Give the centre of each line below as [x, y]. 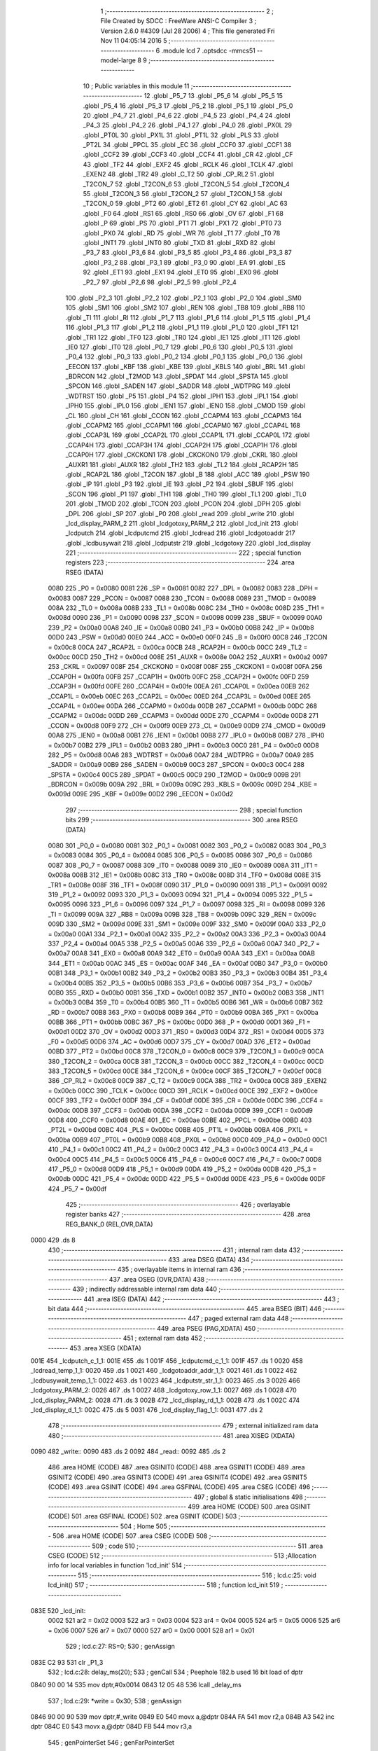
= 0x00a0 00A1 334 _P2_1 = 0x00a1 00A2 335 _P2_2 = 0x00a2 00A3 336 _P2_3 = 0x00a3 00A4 [187, 934]
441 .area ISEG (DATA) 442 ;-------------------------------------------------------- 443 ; [211, 1299]
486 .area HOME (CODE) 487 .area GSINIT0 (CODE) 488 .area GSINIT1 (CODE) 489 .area [176, 1467]
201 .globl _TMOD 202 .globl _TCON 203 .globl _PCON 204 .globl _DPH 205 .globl [183, 504]
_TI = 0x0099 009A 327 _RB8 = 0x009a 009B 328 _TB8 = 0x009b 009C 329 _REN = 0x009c [182, 914]
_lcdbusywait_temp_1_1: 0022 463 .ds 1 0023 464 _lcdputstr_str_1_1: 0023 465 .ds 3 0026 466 [165, 1380]
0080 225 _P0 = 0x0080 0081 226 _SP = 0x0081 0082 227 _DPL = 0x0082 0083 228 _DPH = [183, 588]
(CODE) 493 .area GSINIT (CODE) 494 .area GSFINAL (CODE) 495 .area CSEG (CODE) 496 [179, 1487]
